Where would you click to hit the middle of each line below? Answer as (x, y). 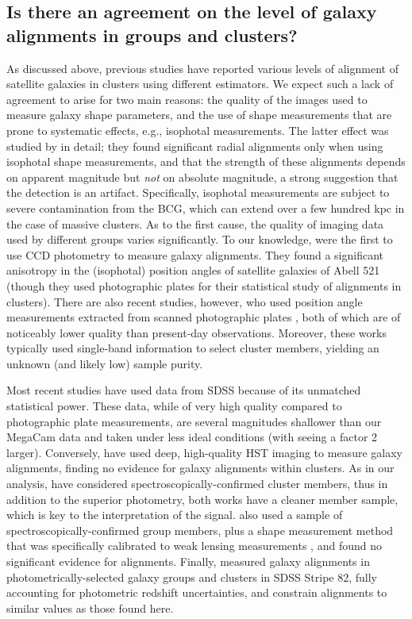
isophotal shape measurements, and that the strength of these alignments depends (206, 161)
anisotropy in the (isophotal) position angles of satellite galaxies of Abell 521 (193, 270)
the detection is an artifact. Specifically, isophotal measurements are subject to (198, 192)
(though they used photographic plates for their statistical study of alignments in (204, 285)
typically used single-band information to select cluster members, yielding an (193, 348)
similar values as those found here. (90, 607)
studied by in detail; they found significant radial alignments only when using (195, 146)
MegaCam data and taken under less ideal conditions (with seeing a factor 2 (192, 437)
